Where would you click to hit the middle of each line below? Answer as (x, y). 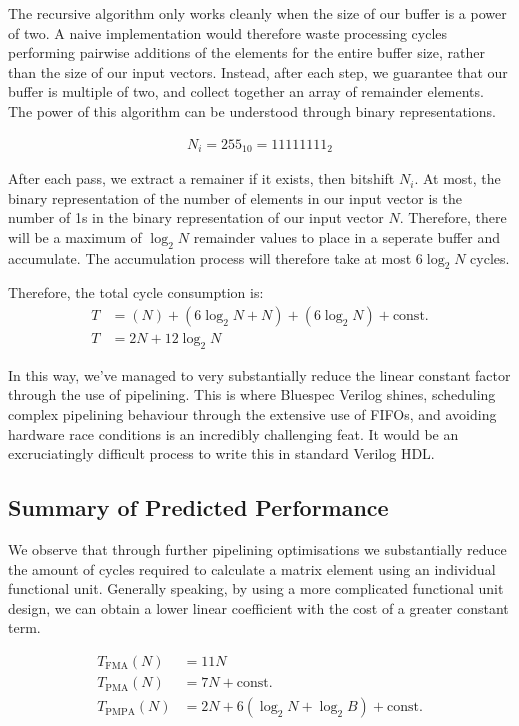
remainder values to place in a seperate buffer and (347, 236)
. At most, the (457, 178)
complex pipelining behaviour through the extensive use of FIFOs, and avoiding (252, 414)
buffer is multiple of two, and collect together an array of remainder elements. (246, 91)
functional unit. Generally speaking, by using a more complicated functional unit (256, 588)
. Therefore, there (453, 217)
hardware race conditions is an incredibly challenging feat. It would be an (233, 433)
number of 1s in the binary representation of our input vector (196, 217)
